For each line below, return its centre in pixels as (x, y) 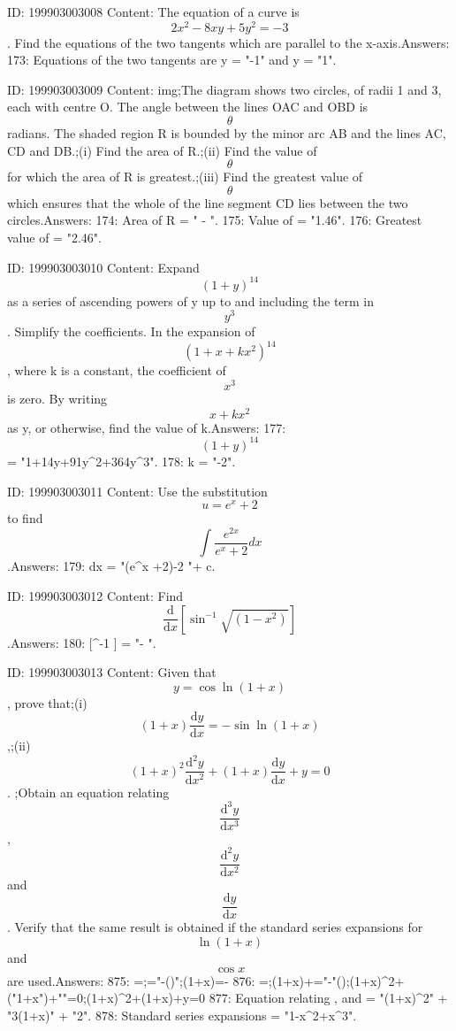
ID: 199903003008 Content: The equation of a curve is (153, 12)
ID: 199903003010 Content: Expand (103, 267)
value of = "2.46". (54, 238)
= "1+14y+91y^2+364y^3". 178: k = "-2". (122, 461)
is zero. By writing (57, 399)
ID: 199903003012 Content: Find (95, 595)
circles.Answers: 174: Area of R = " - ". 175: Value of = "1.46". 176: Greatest (215, 220)
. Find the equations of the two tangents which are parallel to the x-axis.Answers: (228, 42)
